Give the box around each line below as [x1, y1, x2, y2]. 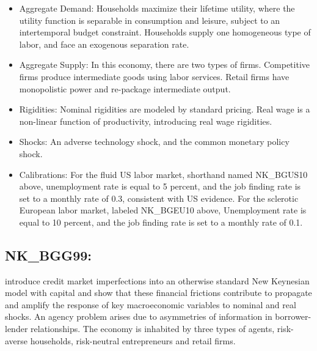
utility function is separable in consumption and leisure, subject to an [19, 13, 280, 26]
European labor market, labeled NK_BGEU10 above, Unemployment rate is [19, 204, 307, 216]
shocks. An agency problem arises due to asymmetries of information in [5, 310, 272, 323]
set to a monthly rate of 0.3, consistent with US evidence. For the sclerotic [19, 191, 299, 204]
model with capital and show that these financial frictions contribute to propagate [5, 286, 312, 299]
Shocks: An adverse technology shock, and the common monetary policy [19, 135, 290, 148]
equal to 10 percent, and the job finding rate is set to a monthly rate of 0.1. [19, 215, 303, 228]
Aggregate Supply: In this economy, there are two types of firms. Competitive [19, 58, 310, 71]
